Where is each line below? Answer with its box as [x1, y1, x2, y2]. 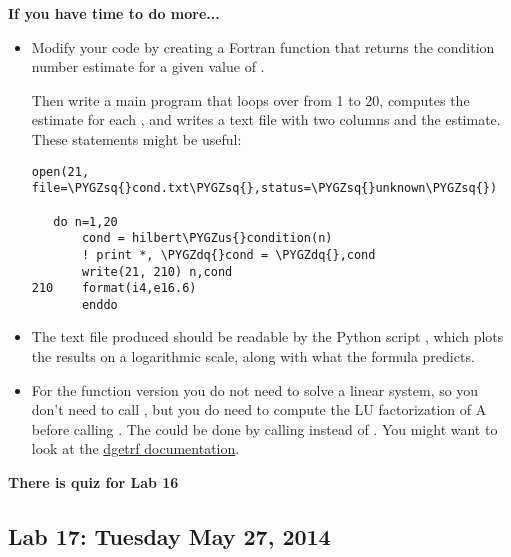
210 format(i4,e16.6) [31, 281, 197, 296]
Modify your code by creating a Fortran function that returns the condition [31, 36, 495, 57]
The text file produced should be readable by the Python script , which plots [31, 326, 504, 347]
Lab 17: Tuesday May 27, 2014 [8, 521, 331, 552]
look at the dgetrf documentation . [31, 438, 240, 459]
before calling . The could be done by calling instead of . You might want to [31, 418, 498, 439]
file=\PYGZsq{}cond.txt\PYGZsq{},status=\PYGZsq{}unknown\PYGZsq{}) [31, 181, 498, 196]
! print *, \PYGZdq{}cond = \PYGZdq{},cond [81, 247, 376, 262]
